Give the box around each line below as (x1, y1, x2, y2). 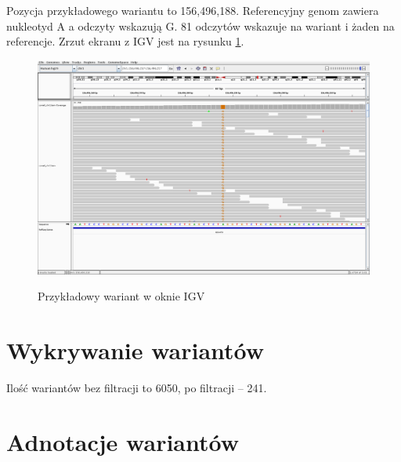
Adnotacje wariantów (6, 425, 239, 457)
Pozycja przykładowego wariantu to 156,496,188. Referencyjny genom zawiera (6, 2, 379, 18)
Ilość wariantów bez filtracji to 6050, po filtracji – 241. (6, 379, 267, 395)
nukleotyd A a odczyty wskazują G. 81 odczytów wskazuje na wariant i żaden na (6, 17, 395, 34)
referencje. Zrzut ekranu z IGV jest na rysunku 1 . (6, 33, 244, 49)
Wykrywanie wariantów (6, 334, 265, 366)
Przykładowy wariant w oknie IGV (38, 288, 205, 304)
